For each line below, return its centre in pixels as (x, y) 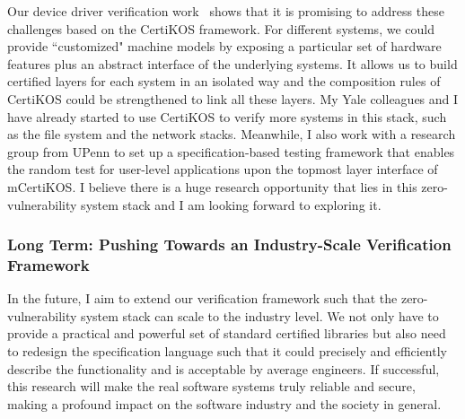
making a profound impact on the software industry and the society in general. (224, 403)
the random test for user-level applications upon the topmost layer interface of (223, 169)
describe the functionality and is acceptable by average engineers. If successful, (224, 368)
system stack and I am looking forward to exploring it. (231, 204)
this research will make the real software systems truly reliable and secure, (211, 386)
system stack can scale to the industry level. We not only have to (260, 315)
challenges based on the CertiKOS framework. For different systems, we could (221, 28)
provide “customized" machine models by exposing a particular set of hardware (224, 46)
